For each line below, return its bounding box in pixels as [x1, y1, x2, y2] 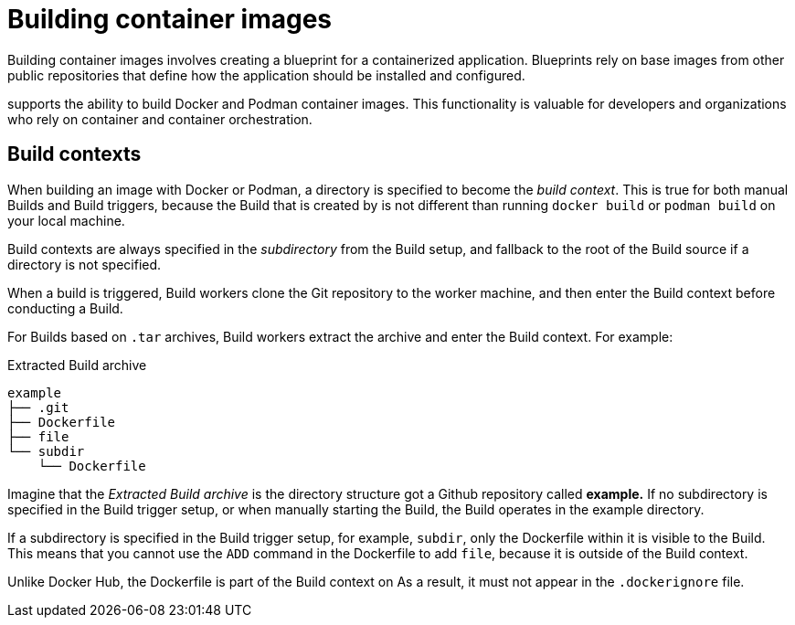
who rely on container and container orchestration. [7, 111, 313, 127]
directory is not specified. [7, 256, 162, 272]
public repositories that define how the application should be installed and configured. [7, 67, 525, 83]
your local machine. [7, 212, 125, 228]
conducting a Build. [7, 300, 123, 316]
